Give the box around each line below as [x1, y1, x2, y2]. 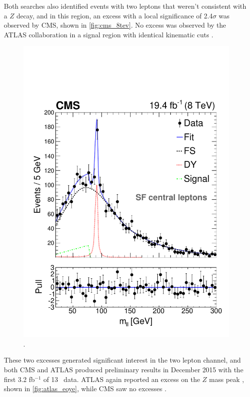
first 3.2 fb [4, 374, 35, 384]
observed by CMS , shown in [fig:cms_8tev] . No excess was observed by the [4, 20, 226, 30]
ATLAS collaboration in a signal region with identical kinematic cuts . [4, 29, 214, 39]
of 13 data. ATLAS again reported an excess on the [43, 374, 200, 384]
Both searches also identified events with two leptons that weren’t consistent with [4, 1, 247, 11]
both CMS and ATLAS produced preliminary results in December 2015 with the [4, 365, 244, 375]
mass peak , [209, 374, 244, 384]
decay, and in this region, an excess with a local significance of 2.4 [16, 10, 213, 20]
